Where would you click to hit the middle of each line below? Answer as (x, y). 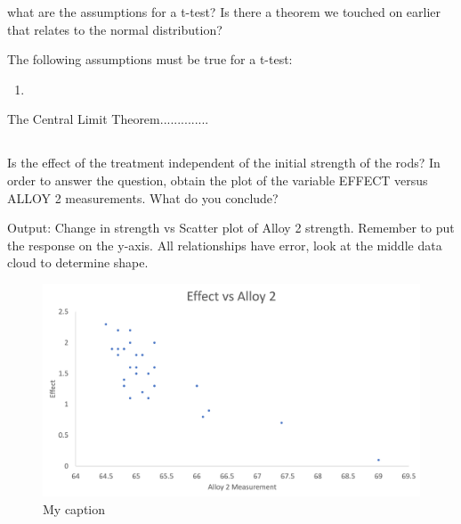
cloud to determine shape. (78, 262)
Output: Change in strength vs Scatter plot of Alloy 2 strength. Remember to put (231, 228)
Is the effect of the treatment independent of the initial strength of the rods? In (224, 163)
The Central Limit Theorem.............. (108, 119)
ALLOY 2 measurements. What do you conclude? (143, 197)
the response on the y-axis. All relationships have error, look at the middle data (225, 245)
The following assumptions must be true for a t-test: (150, 59)
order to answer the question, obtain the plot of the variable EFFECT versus (218, 180)
